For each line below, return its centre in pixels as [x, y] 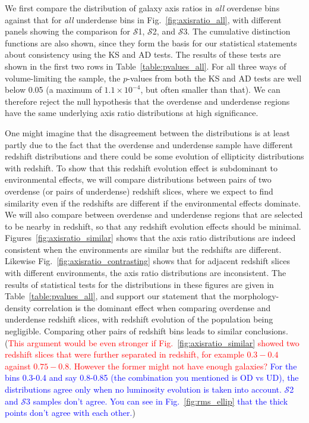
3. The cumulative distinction [237, 31]
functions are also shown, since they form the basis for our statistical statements [151, 43]
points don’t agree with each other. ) [70, 413]
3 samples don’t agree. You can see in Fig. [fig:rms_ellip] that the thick [157, 401]
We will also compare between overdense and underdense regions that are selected [154, 214]
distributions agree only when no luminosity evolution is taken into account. [143, 389]
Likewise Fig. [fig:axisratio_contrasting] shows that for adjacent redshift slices [147, 261]
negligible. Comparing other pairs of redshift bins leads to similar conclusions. [146, 331]
